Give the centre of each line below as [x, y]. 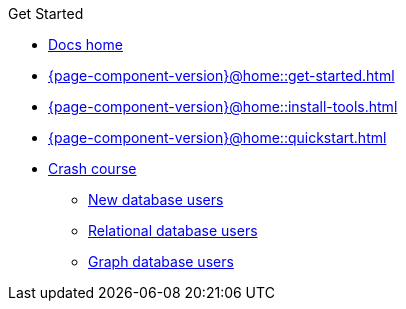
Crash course [92, 168]
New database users [156, 199]
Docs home [85, 44]
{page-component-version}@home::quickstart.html [217, 137]
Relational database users [173, 230]
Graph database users [161, 261]
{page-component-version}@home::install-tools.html [223, 106]
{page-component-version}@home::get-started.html [221, 75]
